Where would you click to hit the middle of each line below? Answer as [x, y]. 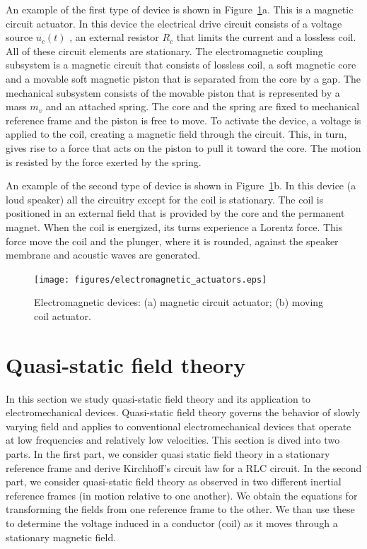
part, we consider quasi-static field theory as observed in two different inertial [174, 482]
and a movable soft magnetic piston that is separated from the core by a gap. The [183, 78]
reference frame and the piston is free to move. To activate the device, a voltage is [183, 120]
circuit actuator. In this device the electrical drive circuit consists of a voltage [174, 23]
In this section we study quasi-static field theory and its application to [158, 398]
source [19, 37]
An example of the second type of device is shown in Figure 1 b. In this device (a [181, 185]
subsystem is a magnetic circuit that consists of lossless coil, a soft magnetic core [181, 65]
